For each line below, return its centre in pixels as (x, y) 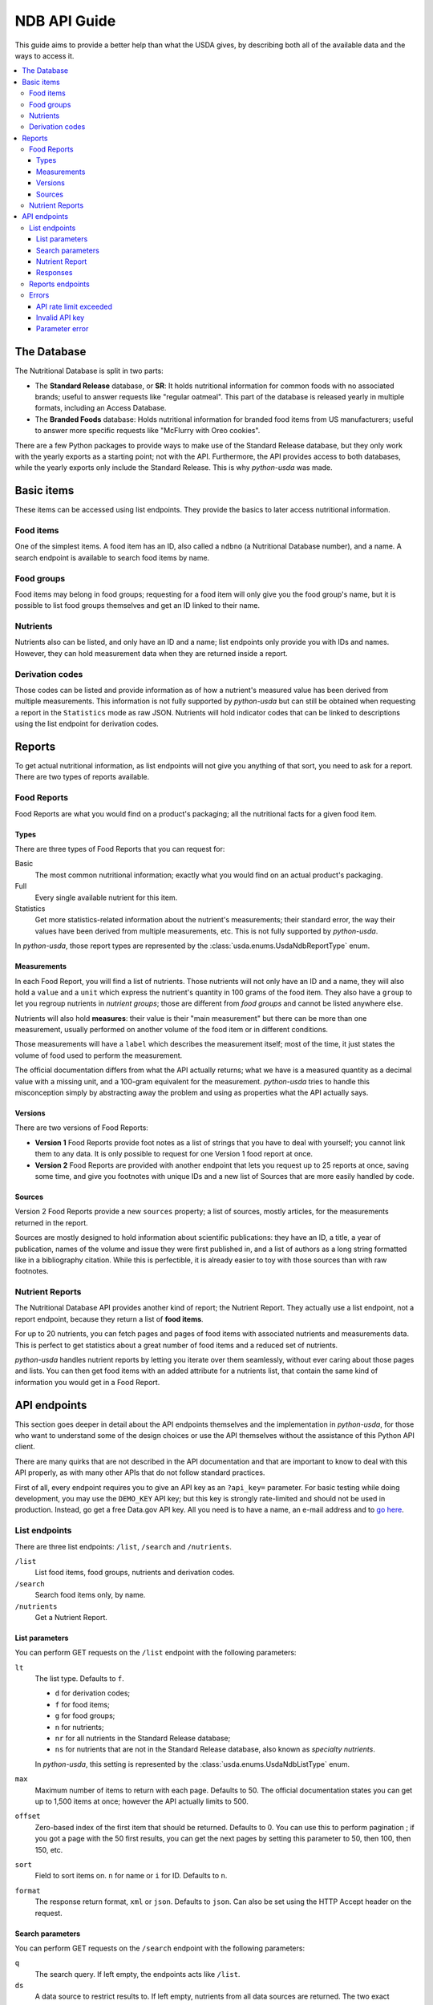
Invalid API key (61, 318)
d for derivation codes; (93, 1693)
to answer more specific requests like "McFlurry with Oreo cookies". (148, 431)
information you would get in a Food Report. (87, 1382)
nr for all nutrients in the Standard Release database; (143, 1738)
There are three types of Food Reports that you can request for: (120, 849)
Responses (55, 273)
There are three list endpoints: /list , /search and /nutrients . (123, 1546)
